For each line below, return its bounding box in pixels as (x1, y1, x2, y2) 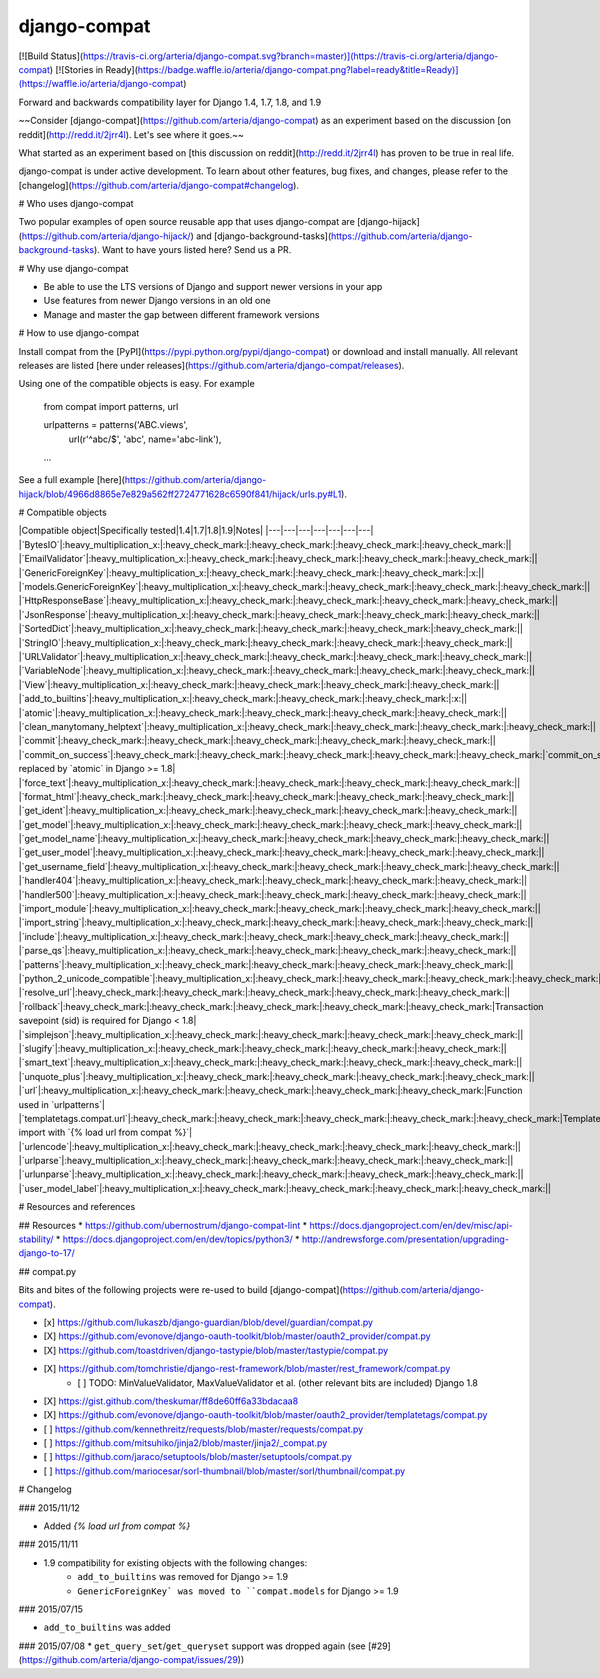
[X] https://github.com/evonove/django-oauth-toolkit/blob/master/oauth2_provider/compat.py (43, 1330, 431, 1342)
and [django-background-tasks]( (195, 230, 332, 242)
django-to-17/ (18, 1247, 75, 1259)
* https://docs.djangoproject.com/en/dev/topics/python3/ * (55, 1233, 300, 1245)
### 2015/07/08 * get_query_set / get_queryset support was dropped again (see (18, 1640, 366, 1652)
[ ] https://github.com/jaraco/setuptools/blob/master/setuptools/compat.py (43, 1451, 352, 1463)
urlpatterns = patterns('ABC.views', (43, 419, 189, 431)
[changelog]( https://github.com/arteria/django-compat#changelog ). (18, 179, 300, 191)
